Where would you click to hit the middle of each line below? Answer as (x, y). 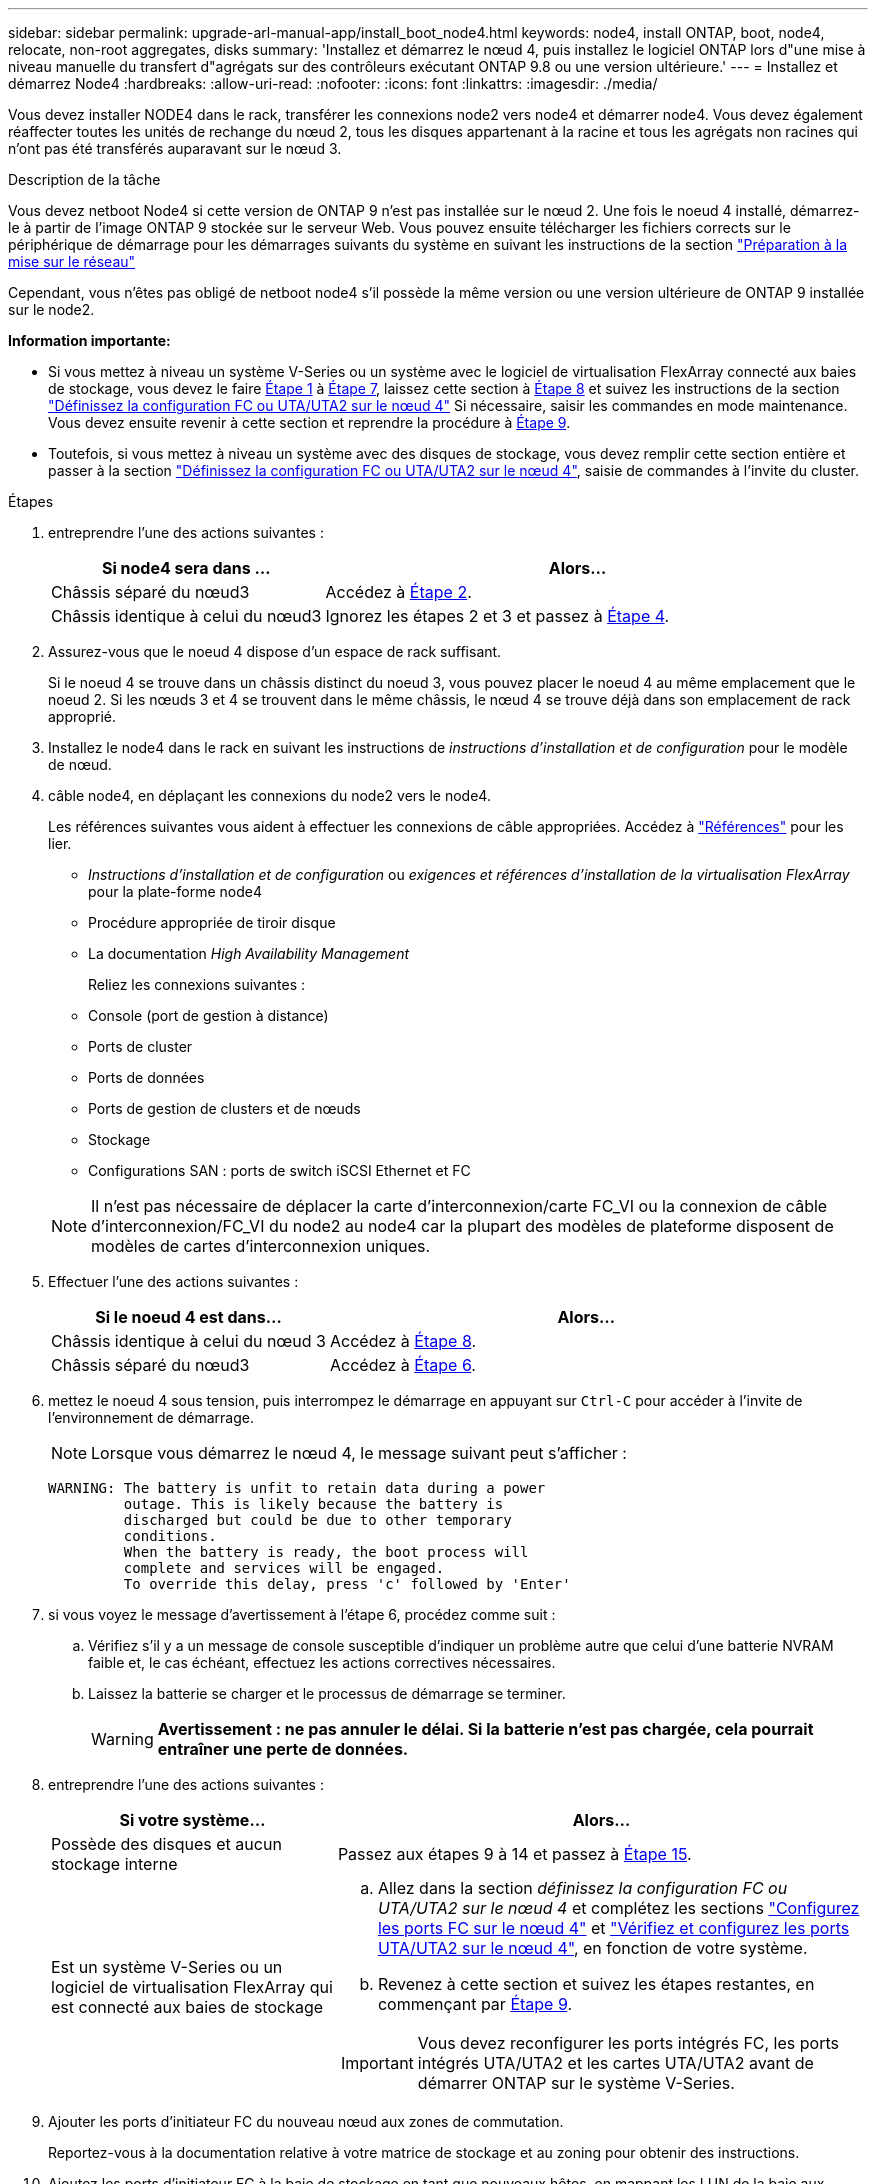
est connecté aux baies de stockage (187, 2007)
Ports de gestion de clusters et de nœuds (224, 1108)
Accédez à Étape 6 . (402, 1365)
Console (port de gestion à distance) (208, 1015)
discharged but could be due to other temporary (317, 1520)
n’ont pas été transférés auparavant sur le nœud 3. (175, 148)
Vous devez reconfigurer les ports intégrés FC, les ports (628, 2043)
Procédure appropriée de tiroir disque (212, 922)
